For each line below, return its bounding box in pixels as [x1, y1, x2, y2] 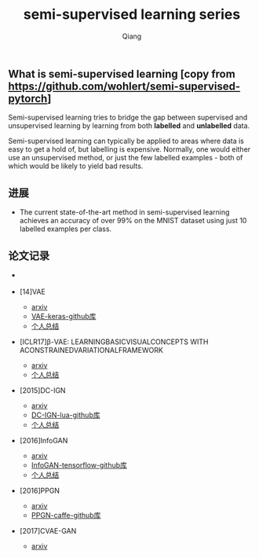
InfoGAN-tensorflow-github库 [31, 461, 128, 470]
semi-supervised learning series [23, 6, 241, 24]
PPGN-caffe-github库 [31, 511, 101, 520]
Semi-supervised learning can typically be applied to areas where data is [8, 136, 245, 146]
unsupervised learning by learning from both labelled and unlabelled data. [8, 121, 250, 130]
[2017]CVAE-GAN [19, 527, 77, 536]
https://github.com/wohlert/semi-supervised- [8, 79, 241, 93]
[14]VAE [19, 287, 46, 296]
